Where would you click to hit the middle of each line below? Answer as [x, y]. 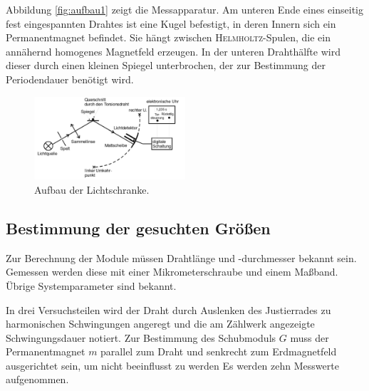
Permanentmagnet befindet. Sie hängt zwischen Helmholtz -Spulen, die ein [168, 37]
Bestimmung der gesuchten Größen [138, 228]
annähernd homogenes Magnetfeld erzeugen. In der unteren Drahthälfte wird [173, 51]
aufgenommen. [37, 379]
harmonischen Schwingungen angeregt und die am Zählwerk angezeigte [160, 324]
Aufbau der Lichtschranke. [92, 189]
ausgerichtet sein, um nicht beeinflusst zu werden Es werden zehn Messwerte [172, 365]
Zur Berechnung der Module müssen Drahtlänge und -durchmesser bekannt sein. [181, 257]
